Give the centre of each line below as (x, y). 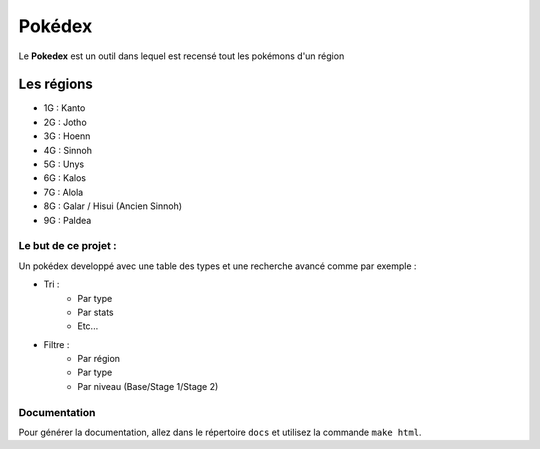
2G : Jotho (65, 122)
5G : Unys (64, 164)
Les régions (56, 84)
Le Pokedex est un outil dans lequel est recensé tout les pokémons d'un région (181, 56)
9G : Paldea (67, 220)
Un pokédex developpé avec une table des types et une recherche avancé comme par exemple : (217, 266)
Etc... (88, 326)
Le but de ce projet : (67, 246)
